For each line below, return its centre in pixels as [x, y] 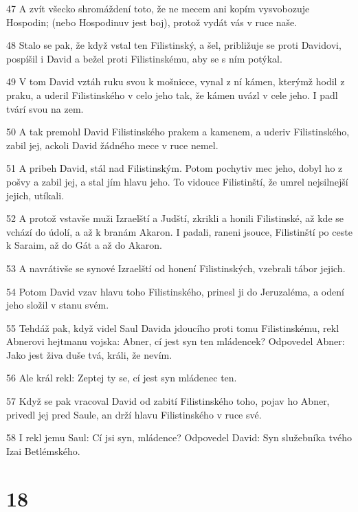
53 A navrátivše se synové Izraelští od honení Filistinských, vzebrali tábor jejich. [176, 268]
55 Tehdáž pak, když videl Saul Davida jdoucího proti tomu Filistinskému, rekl [173, 327]
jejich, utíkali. [35, 195]
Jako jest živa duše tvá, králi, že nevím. [89, 354]
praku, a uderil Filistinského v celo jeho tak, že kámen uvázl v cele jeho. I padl [172, 94]
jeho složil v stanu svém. [58, 305]
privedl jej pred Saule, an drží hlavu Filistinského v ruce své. [134, 414]
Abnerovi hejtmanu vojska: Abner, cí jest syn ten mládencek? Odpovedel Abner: [176, 341]
